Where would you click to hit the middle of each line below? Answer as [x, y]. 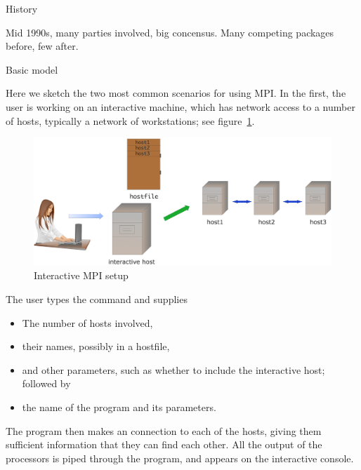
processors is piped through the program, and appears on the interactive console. [180, 458]
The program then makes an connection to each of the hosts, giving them [164, 430]
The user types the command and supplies [97, 298]
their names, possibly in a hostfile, [96, 346]
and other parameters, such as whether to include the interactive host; [173, 369]
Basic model [32, 69]
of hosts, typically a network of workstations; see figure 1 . [130, 120]
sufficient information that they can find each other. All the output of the [164, 444]
